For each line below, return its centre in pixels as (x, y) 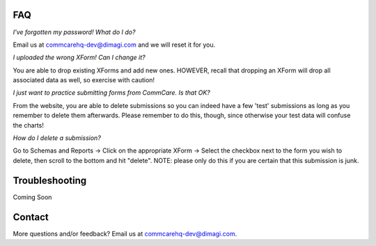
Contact (31, 217)
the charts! (29, 125)
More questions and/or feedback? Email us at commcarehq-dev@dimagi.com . (125, 233)
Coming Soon (32, 197)
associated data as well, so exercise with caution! (84, 80)
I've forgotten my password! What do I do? (74, 32)
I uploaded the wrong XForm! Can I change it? (79, 57)
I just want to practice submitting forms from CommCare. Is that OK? (111, 93)
